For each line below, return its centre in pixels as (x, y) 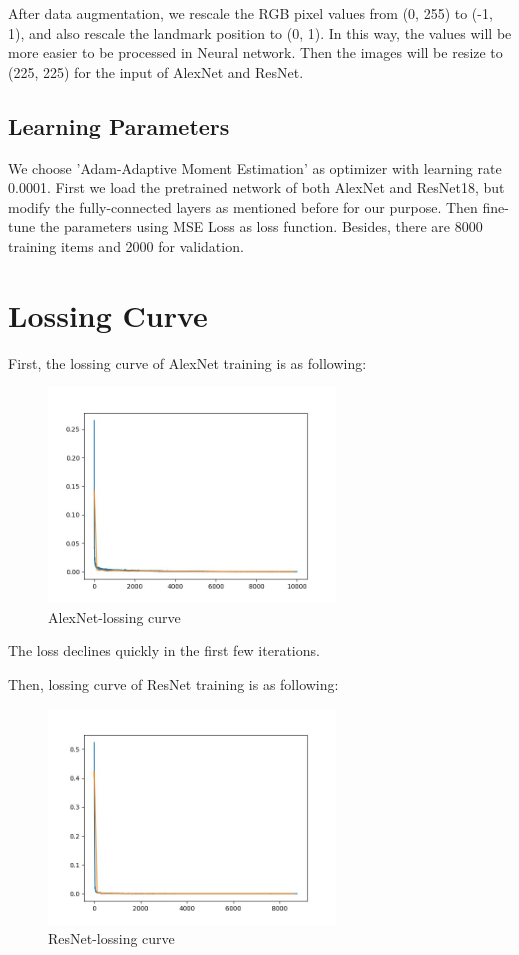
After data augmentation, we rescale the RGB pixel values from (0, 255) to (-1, (250, 13)
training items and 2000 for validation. (126, 245)
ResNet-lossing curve (111, 938)
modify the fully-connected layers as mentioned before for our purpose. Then (243, 206)
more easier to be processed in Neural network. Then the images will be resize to (255, 52)
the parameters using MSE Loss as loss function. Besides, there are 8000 (261, 226)
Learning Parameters (119, 125)
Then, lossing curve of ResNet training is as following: (173, 684)
